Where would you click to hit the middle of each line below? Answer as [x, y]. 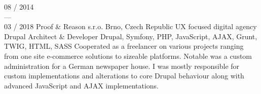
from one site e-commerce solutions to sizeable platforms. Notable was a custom [128, 56]
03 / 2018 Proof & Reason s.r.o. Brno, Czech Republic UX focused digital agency [130, 26]
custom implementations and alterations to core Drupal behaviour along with [124, 76]
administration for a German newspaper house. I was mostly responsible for [122, 66]
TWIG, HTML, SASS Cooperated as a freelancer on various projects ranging [124, 46]
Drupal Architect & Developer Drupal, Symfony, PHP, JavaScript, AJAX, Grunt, [131, 36]
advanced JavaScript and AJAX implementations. [82, 85]
